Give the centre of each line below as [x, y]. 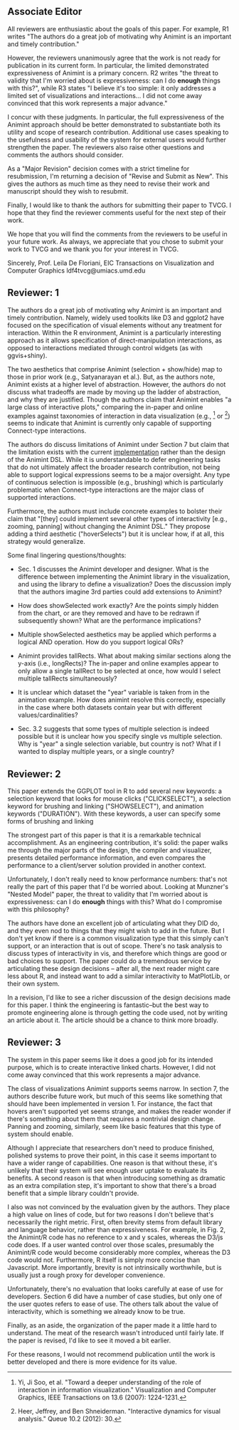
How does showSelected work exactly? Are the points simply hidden [118, 606]
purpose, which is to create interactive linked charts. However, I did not [112, 1067]
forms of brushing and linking [51, 821]
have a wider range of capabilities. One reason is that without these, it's [112, 1162]
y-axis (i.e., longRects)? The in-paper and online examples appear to [118, 663]
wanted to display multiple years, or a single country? [96, 752]
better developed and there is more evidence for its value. [92, 1362]
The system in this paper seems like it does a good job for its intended [110, 1059]
